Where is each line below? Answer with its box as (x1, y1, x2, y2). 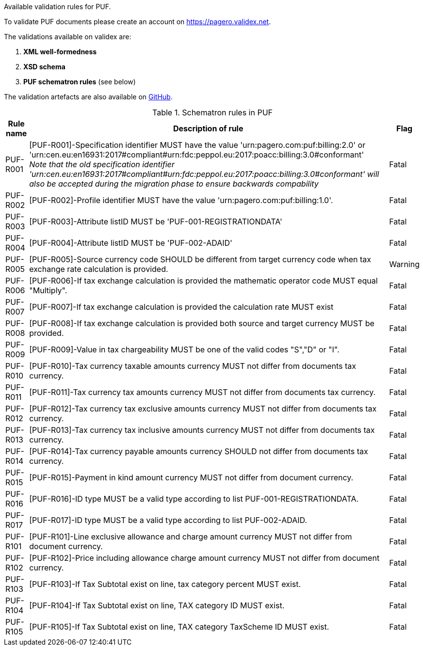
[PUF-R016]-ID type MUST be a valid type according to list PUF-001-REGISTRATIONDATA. (29, 494, 359, 504)
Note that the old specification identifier (29, 159, 175, 169)
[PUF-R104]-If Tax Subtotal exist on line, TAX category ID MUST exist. (29, 601, 285, 610)
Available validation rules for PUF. (4, 2, 111, 11)
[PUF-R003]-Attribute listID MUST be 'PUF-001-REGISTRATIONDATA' (29, 217, 282, 226)
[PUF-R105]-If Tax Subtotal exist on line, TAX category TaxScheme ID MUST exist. (29, 622, 329, 632)
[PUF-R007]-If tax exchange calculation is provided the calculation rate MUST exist (29, 302, 334, 312)
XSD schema (23, 63, 65, 71)
